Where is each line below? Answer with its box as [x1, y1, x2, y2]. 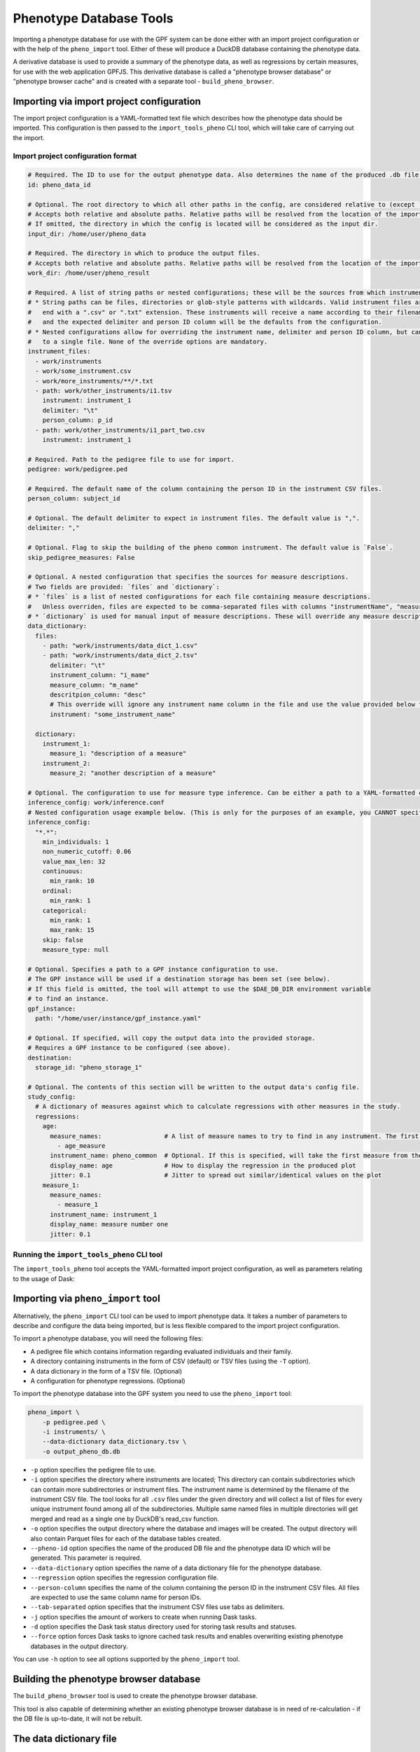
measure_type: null [42, 946, 110, 954]
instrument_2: [42, 759, 91, 767]
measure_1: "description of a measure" [50, 750, 187, 758]
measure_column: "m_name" [50, 680, 139, 689]
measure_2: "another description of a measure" [50, 769, 216, 777]
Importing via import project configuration [13, 95, 201, 107]
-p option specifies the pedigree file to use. [30, 1465, 157, 1474]
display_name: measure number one [50, 1220, 168, 1229]
